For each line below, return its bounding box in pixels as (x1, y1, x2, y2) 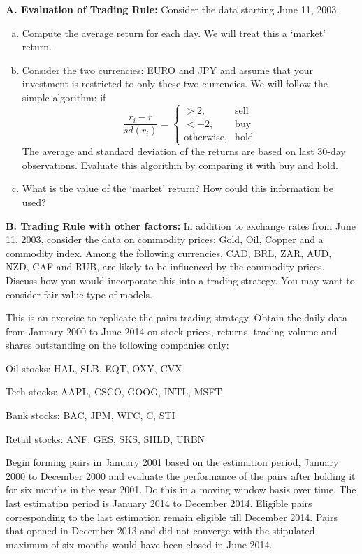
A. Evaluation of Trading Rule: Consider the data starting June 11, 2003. (6, 2, 340, 16)
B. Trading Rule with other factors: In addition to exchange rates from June (6, 218, 356, 233)
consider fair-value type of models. (6, 286, 152, 301)
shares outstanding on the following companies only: (6, 337, 229, 352)
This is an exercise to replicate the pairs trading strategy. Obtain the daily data (6, 310, 348, 325)
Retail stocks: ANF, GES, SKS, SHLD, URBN (6, 431, 205, 446)
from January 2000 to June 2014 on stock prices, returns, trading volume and (6, 323, 338, 338)
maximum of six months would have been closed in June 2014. (6, 537, 273, 551)
